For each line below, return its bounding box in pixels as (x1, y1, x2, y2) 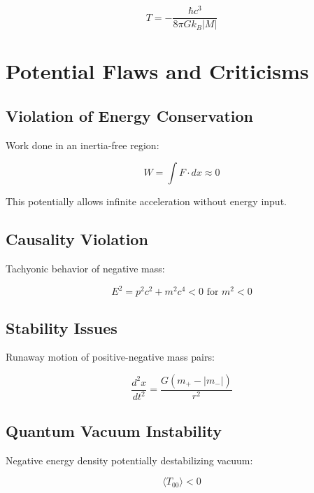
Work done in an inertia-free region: (6, 137, 159, 152)
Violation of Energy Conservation (6, 104, 253, 126)
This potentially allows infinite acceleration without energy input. (6, 194, 287, 209)
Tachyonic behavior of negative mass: (6, 261, 165, 276)
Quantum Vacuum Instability (6, 419, 222, 441)
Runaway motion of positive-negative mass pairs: (6, 349, 215, 364)
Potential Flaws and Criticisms (6, 57, 309, 85)
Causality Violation (6, 228, 148, 250)
